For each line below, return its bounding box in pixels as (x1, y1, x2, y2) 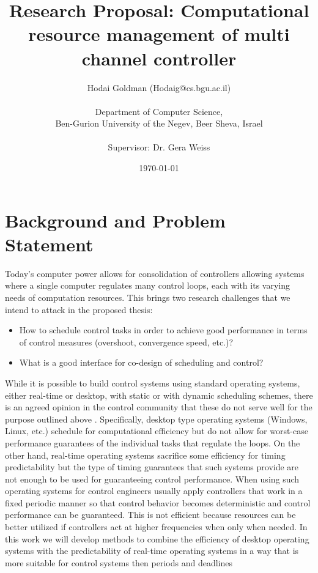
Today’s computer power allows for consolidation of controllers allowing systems (5, 267, 305, 279)
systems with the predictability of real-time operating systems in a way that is (5, 544, 299, 557)
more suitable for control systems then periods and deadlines (5, 556, 233, 569)
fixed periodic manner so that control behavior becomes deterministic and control (5, 496, 311, 509)
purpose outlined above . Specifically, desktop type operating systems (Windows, (5, 412, 308, 425)
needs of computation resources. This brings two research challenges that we (5, 290, 290, 303)
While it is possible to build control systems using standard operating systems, (5, 376, 300, 389)
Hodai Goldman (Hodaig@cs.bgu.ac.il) (87, 81, 231, 94)
